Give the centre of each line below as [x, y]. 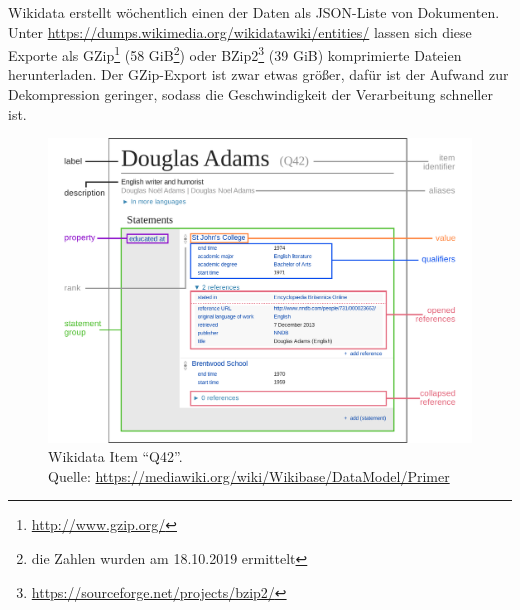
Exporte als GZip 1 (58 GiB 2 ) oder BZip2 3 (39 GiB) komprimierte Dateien [235, 53]
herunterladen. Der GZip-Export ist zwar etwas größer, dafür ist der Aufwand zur [258, 74]
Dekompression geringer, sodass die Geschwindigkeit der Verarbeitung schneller [250, 94]
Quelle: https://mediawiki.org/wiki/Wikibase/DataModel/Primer [249, 475]
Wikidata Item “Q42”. [115, 456]
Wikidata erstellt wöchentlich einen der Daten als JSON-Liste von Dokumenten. [254, 12]
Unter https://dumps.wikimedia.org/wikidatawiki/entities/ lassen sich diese [240, 31]
